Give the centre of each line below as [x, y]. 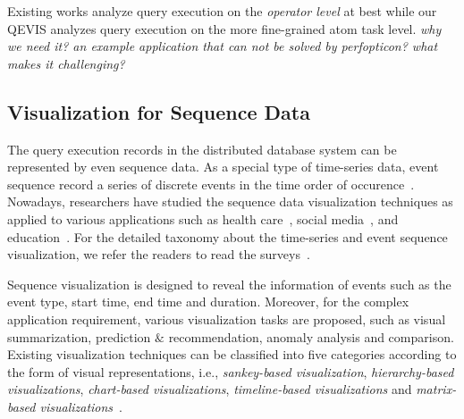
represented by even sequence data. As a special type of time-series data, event [223, 167]
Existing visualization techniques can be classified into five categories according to [232, 354]
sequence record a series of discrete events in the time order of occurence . [211, 184]
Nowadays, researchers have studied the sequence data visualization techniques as [230, 201]
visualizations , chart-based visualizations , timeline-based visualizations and [210, 389]
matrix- [436, 389]
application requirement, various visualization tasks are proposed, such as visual [227, 318]
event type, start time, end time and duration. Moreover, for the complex [208, 302]
